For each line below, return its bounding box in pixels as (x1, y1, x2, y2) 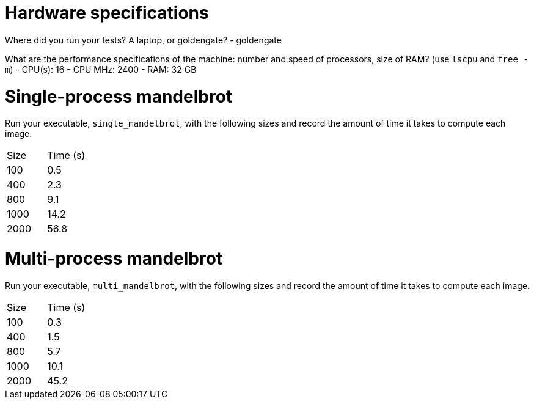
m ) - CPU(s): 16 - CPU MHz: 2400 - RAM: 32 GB (5, 64, 197, 75)
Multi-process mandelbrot (5, 248, 223, 269)
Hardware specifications (5, 2, 209, 23)
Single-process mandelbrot (5, 86, 233, 107)
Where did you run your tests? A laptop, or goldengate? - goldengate (5, 34, 282, 45)
